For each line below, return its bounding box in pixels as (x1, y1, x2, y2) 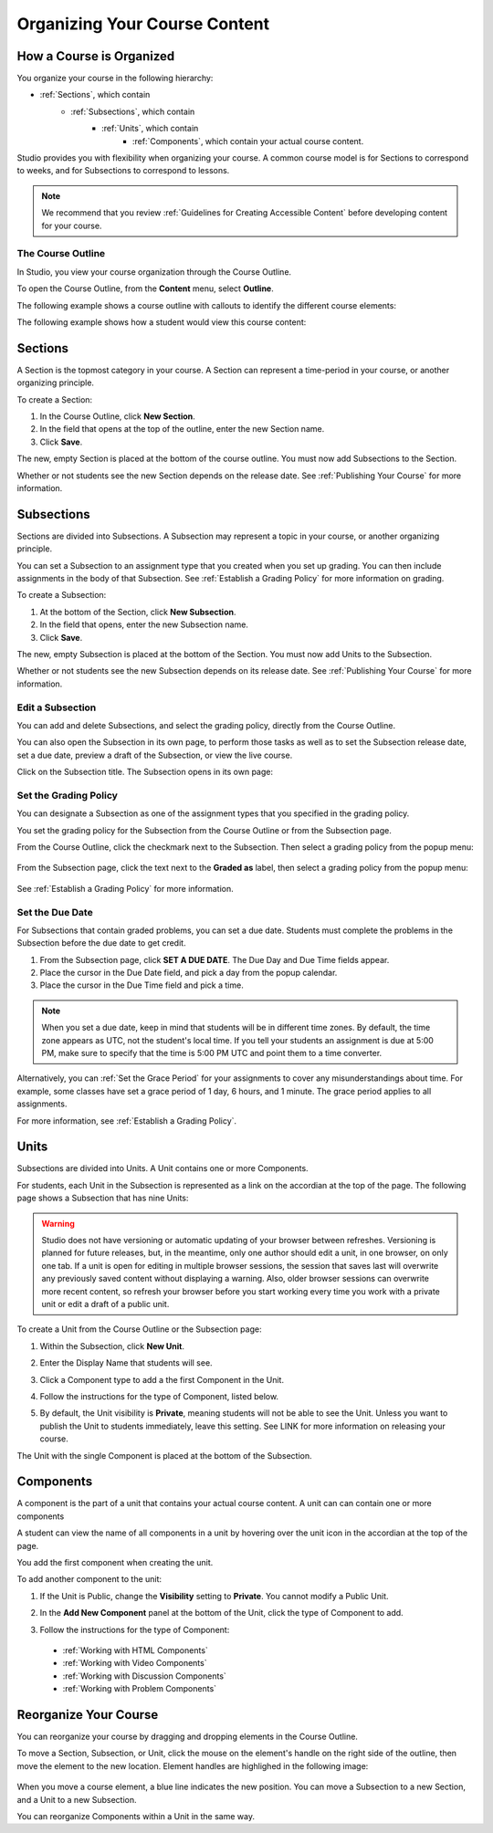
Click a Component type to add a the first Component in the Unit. (39, 1374, 285, 1385)
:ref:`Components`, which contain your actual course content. (132, 135, 364, 146)
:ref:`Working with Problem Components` (62, 1683, 217, 1694)
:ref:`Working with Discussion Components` (62, 1671, 227, 1681)
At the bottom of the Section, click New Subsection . (39, 606, 236, 617)
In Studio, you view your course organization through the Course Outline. (16, 266, 292, 278)
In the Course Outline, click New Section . (39, 411, 195, 422)
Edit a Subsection (16, 701, 97, 714)
